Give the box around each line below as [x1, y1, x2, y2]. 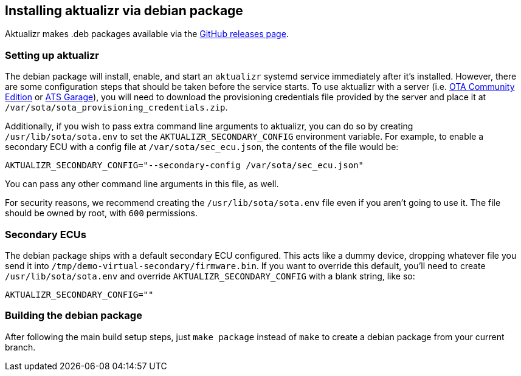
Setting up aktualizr [5, 49, 100, 61]
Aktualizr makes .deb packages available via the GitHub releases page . [5, 29, 289, 39]
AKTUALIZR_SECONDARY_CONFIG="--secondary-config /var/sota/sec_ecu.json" [5, 160, 364, 171]
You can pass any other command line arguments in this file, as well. [5, 179, 279, 190]
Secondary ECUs [5, 228, 86, 241]
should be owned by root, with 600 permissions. [5, 208, 198, 219]
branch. [5, 341, 36, 352]
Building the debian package [5, 309, 142, 322]
